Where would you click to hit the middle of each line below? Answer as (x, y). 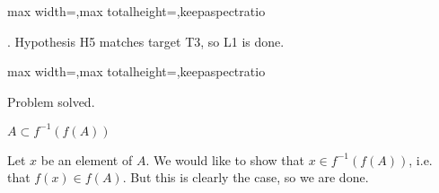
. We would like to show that (225, 159)
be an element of (87, 159)
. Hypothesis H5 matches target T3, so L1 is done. (146, 41)
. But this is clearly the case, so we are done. (246, 177)
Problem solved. (51, 101)
